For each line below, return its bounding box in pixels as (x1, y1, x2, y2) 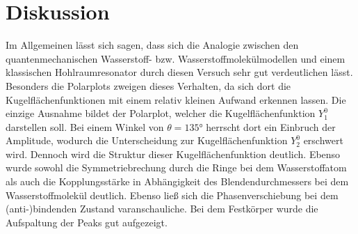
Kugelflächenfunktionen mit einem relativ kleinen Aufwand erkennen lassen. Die (6, 92, 346, 107)
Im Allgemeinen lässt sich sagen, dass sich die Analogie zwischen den (6, 38, 299, 52)
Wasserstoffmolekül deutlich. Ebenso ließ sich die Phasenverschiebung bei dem (6, 187, 339, 202)
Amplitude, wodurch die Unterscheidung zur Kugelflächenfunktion (6, 133, 288, 148)
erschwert (303, 133, 343, 148)
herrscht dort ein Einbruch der (206, 119, 336, 134)
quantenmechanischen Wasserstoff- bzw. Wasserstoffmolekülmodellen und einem (6, 51, 345, 65)
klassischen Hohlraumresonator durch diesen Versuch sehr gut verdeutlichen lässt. (6, 65, 353, 79)
